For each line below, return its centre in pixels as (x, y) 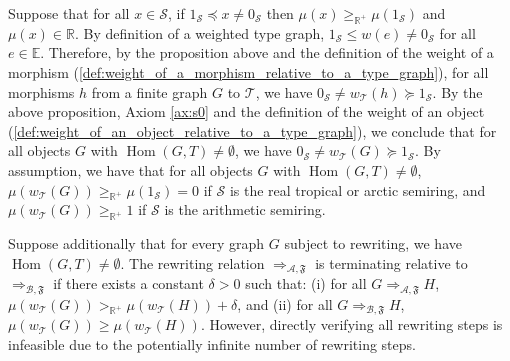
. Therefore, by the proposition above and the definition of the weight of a (267, 52)
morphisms (41, 91)
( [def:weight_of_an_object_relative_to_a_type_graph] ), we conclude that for (252, 130)
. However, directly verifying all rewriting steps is (351, 324)
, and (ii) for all (285, 303)
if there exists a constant (128, 283)
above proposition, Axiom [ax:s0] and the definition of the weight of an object (246, 111)
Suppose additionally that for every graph (136, 243)
